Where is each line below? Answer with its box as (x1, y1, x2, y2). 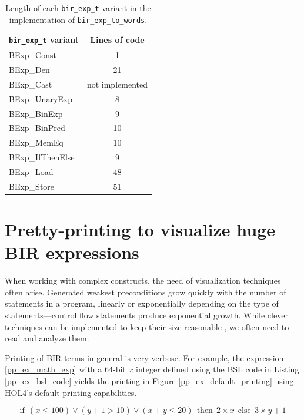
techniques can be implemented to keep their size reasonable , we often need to (5, 320, 289, 332)
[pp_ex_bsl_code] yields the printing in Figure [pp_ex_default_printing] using (5, 374, 294, 387)
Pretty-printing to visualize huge (5, 217, 276, 241)
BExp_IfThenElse (9, 151, 75, 163)
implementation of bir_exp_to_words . (9, 13, 148, 25)
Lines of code (90, 33, 145, 46)
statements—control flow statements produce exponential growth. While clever (5, 309, 288, 321)
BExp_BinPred (9, 122, 65, 134)
